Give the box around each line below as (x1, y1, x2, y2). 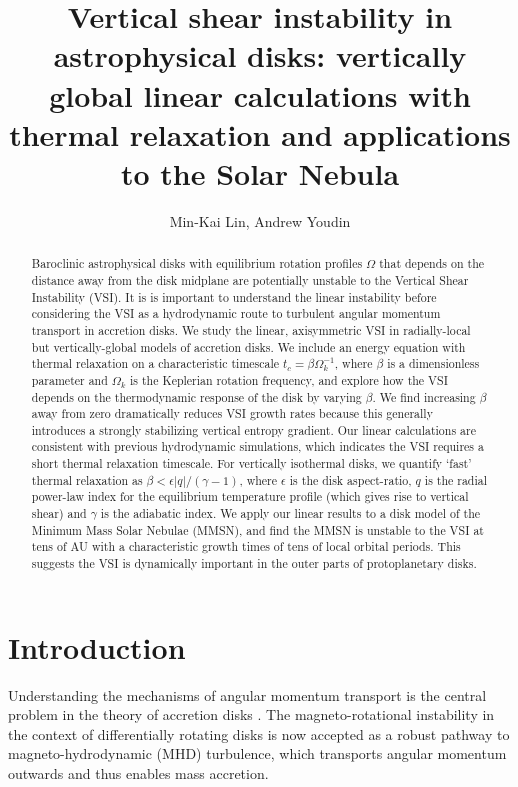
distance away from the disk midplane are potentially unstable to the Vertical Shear (31, 271, 469, 288)
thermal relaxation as (31, 471, 143, 488)
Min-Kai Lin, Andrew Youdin (169, 210, 351, 231)
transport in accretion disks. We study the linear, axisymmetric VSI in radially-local (31, 321, 471, 338)
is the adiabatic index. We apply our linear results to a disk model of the (100, 505, 481, 522)
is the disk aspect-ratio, (289, 471, 412, 488)
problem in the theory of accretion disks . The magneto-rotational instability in (8, 704, 495, 725)
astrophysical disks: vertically (53, 35, 467, 76)
